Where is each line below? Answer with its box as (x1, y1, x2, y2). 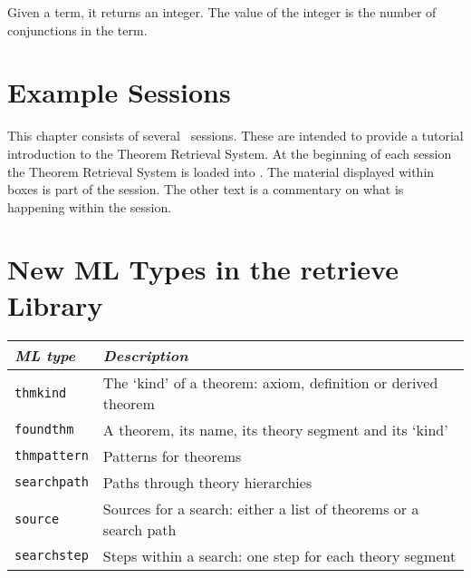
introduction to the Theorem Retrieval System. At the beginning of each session (7, 143, 452, 162)
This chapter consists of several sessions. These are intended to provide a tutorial (7, 126, 464, 145)
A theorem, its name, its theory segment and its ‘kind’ (102, 418, 448, 440)
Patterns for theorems (102, 445, 242, 466)
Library (7, 286, 103, 323)
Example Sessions (7, 73, 231, 111)
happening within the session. (7, 197, 172, 216)
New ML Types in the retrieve (7, 250, 399, 288)
